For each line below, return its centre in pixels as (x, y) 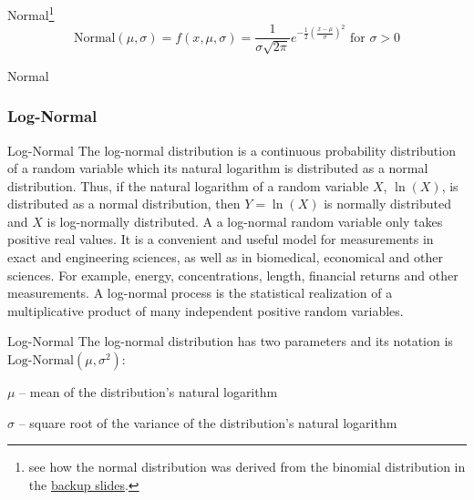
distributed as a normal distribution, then (124, 204)
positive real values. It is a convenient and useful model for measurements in (221, 239)
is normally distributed (388, 204)
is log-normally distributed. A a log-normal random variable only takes (245, 221)
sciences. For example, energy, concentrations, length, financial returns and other (233, 275)
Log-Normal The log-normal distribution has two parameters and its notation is (230, 341)
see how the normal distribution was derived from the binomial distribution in (247, 467)
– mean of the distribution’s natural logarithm (149, 392)
